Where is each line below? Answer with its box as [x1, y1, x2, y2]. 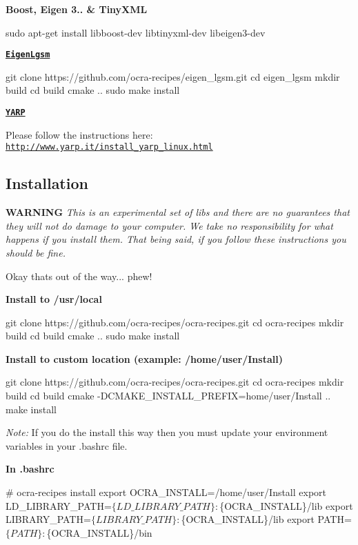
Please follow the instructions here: [6, 127, 153, 141]
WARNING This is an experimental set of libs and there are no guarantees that [6, 205, 350, 219]
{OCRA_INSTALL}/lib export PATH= [181, 512, 352, 526]
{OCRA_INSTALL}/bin [46, 525, 152, 539]
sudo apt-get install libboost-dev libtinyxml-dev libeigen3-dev [6, 25, 266, 39]
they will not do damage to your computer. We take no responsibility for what [6, 218, 333, 232]
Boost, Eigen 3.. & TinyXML [6, 2, 148, 16]
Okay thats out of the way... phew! [6, 268, 152, 283]
